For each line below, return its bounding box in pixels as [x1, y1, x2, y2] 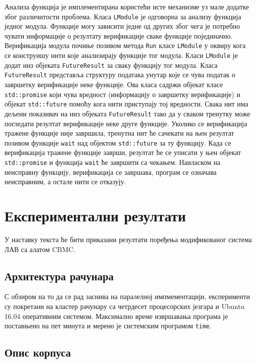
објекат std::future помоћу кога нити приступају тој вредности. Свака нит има [4, 99, 249, 109]
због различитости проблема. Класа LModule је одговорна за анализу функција [4, 11, 241, 21]
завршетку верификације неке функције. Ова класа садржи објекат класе [4, 79, 223, 90]
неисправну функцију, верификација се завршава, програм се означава [4, 166, 217, 177]
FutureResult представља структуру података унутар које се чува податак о [4, 69, 236, 80]
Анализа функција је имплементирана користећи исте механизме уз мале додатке [4, 1, 249, 11]
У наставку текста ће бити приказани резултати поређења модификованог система [4, 234, 252, 245]
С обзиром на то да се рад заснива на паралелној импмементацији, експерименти [4, 291, 250, 302]
